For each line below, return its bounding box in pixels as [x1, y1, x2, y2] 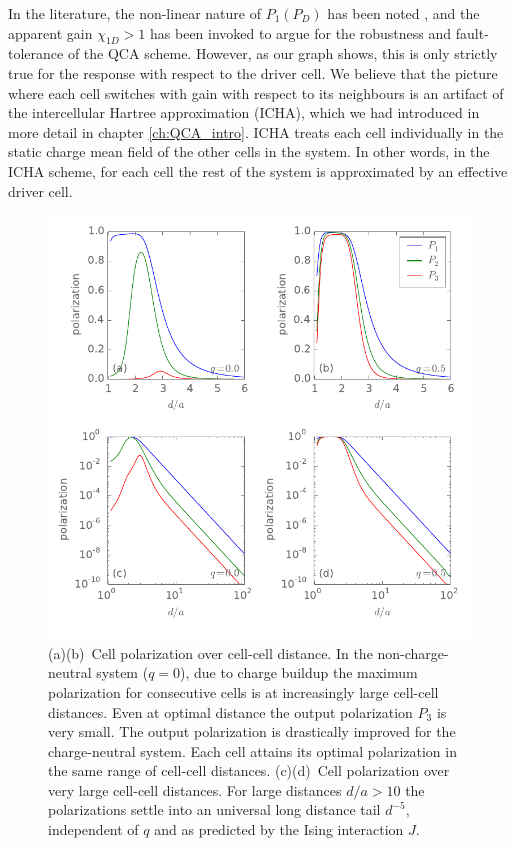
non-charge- [377, 642, 449, 663]
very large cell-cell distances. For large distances [48, 779, 342, 800]
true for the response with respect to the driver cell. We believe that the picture [8, 62, 498, 83]
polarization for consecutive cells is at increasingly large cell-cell [48, 681, 439, 702]
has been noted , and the [327, 3, 480, 23]
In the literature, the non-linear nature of [8, 3, 261, 23]
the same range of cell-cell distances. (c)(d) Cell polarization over [48, 760, 450, 781]
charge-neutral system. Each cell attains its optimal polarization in [48, 740, 457, 761]
